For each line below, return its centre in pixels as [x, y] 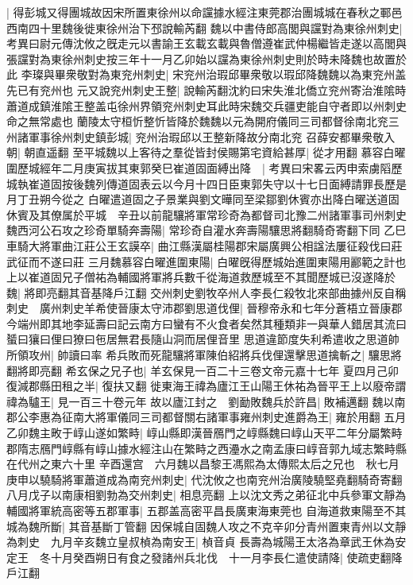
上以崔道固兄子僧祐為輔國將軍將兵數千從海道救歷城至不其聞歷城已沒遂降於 [201, 277]
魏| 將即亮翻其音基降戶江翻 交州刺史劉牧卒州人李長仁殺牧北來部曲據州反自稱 [206, 292]
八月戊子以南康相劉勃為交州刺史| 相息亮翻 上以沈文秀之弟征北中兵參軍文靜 [201, 495]
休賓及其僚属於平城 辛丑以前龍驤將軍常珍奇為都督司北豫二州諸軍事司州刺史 [206, 214]
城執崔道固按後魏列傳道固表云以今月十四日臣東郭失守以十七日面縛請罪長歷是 [206, 183]
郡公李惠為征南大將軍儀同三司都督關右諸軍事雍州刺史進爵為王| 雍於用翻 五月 [206, 417]
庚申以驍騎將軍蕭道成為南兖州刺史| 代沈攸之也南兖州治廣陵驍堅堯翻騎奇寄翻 [205, 479]
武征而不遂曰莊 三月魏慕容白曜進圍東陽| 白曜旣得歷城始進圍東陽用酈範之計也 [206, 261]
